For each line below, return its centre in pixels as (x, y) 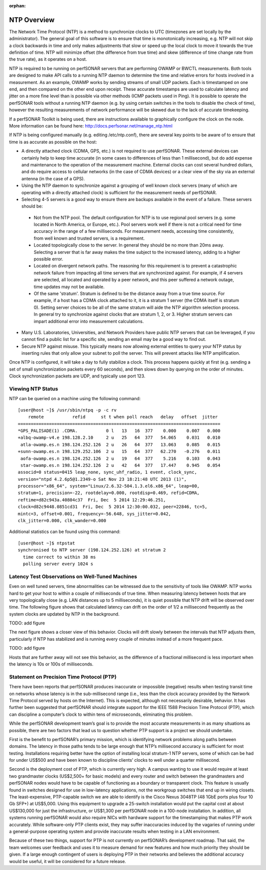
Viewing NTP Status (34, 389)
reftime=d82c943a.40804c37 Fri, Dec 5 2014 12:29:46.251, (92, 500)
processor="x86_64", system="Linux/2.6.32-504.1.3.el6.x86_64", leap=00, (109, 486)
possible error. (49, 259)
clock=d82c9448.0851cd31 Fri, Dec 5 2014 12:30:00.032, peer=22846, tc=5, (113, 507)
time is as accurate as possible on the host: (53, 142)
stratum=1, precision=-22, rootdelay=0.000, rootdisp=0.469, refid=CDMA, (109, 493)
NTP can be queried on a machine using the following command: (75, 399)
